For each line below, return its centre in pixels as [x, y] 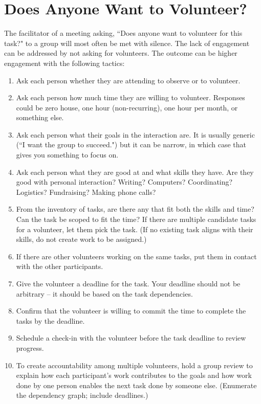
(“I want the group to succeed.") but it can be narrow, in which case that [131, 144]
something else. [40, 117]
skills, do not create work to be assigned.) [81, 239]
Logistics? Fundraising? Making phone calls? [86, 192]
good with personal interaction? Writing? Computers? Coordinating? [124, 182]
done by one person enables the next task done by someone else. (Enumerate [136, 385]
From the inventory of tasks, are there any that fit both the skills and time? [135, 209]
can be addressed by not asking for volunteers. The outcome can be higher [121, 53]
